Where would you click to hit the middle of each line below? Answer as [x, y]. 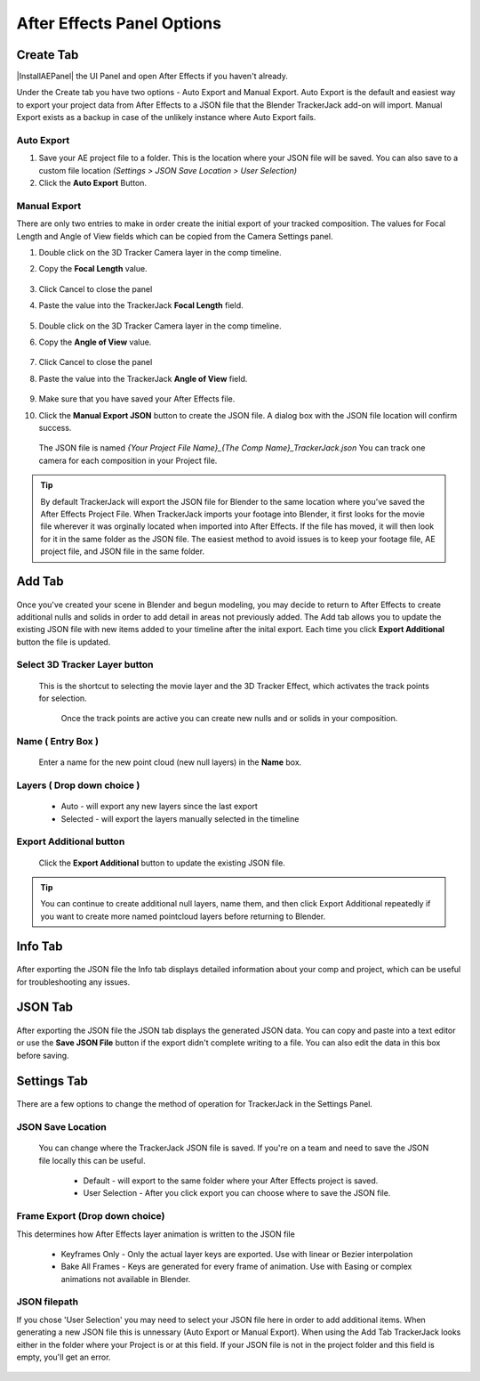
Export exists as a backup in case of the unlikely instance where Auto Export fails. [166, 118]
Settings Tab [52, 1080]
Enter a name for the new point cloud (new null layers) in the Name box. [170, 762]
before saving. [43, 1055]
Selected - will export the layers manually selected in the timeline [180, 818]
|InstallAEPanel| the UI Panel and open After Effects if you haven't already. [152, 77]
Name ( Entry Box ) [58, 742]
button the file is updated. [64, 642]
